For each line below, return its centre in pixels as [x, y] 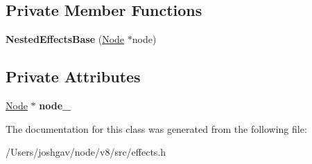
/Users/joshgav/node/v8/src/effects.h [86, 152]
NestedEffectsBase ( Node [65, 39]
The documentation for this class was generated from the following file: [156, 128]
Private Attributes [73, 76]
